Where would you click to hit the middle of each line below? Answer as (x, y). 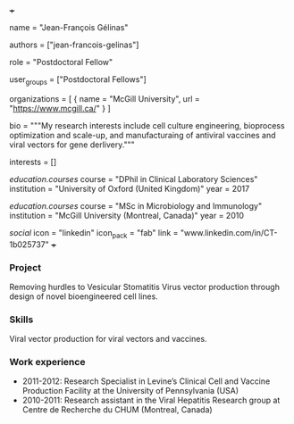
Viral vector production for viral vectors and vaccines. (108, 339)
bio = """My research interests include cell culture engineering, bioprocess (147, 125)
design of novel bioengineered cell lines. (84, 296)
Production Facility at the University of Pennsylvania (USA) (130, 391)
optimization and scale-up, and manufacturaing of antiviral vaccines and (143, 135)
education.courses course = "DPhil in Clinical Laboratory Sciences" (134, 179)
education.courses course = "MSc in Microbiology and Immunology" (135, 205)
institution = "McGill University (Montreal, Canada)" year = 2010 (126, 215)
